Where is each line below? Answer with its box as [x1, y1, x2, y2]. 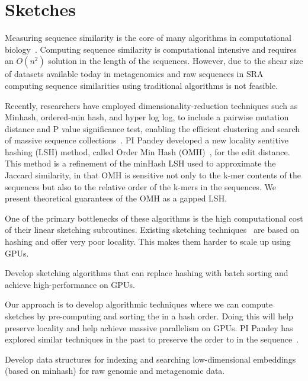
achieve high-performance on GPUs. [5, 278, 135, 290]
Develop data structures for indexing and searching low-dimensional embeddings [5, 353, 296, 365]
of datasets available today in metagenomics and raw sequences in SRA [5, 68, 264, 80]
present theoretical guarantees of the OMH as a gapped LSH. [5, 192, 227, 204]
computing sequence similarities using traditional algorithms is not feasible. [5, 79, 278, 91]
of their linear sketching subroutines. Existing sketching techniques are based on [5, 223, 300, 236]
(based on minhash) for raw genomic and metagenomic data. [5, 364, 225, 377]
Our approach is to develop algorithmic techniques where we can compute [5, 298, 273, 310]
